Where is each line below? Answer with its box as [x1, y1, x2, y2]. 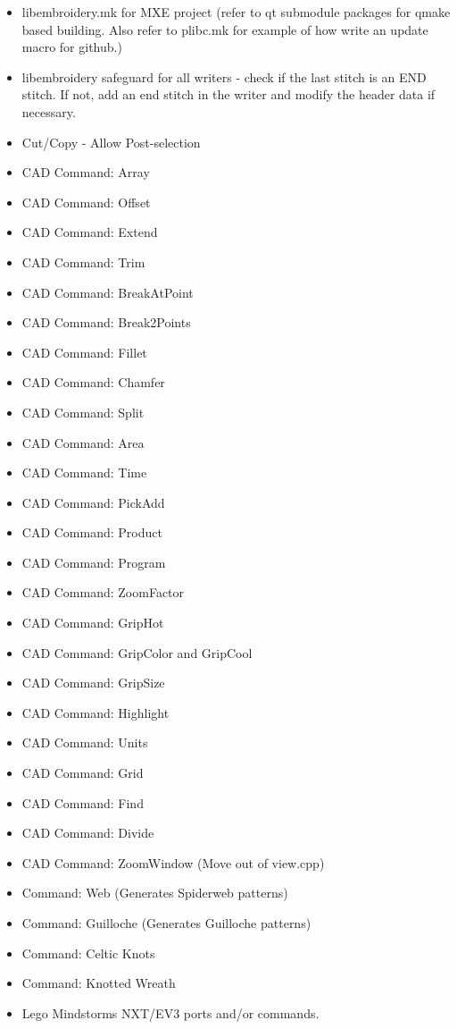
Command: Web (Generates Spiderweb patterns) [21, 883, 288, 902]
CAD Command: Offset [21, 192, 151, 211]
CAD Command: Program [21, 552, 166, 571]
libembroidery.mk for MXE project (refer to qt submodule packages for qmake [21, 3, 451, 21]
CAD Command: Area [21, 433, 145, 451]
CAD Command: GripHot [21, 613, 164, 632]
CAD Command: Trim [21, 252, 145, 271]
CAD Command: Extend [21, 223, 158, 241]
